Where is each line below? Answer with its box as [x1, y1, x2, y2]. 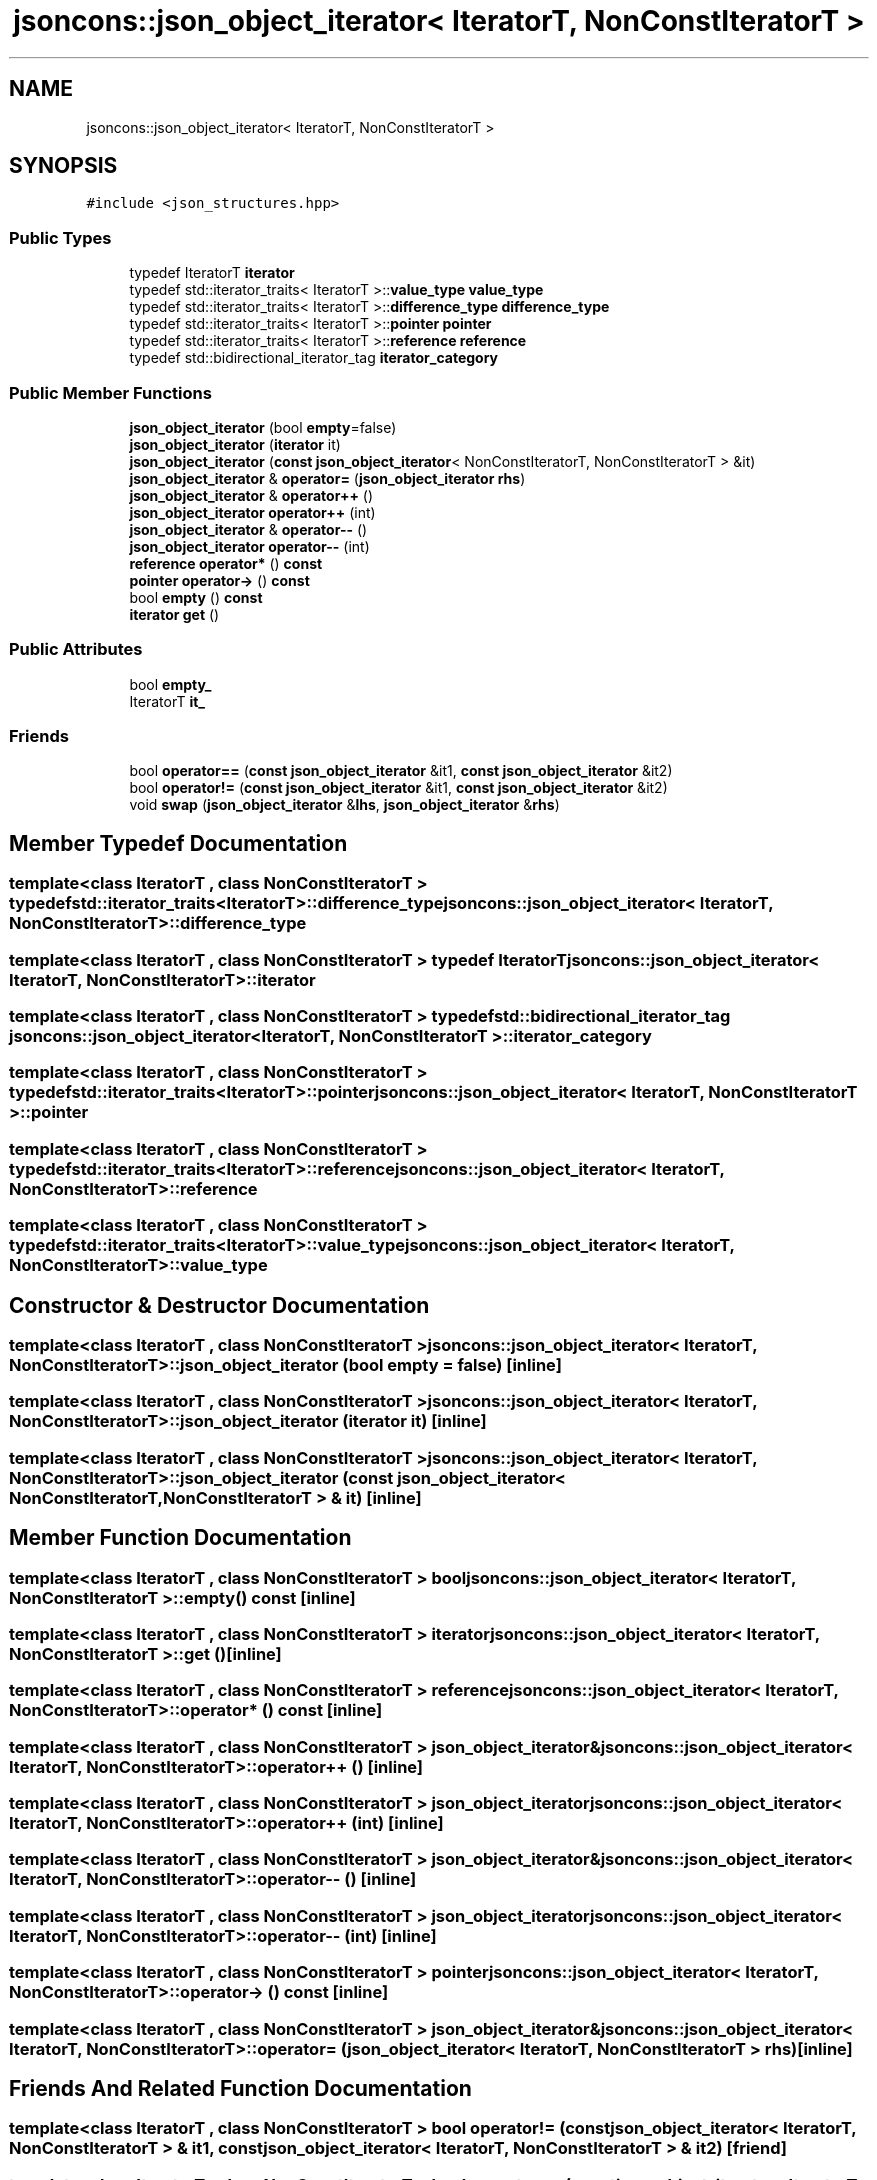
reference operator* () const [129, 554, 323, 572]
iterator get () [129, 605, 220, 623]
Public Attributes [9, 639, 143, 660]
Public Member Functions [9, 382, 212, 403]
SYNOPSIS [9, 153, 118, 179]
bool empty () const [129, 588, 263, 606]
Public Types [9, 227, 112, 248]
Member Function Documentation [9, 1525, 352, 1551]
